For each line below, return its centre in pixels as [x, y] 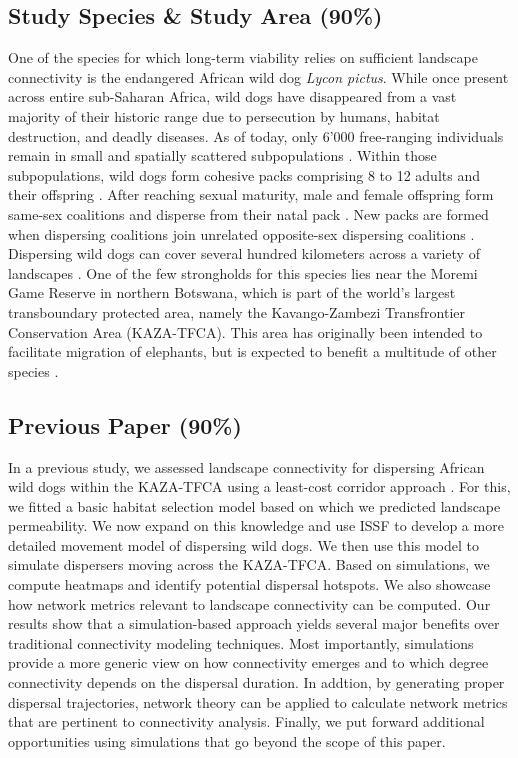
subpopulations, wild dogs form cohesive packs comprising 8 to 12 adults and [244, 174]
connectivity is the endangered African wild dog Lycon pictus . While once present [258, 76]
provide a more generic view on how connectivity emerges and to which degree [248, 662]
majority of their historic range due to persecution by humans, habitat [224, 115]
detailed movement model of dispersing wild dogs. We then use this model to [243, 544]
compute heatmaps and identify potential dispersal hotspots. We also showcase [249, 584]
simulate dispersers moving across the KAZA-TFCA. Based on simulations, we [249, 564]
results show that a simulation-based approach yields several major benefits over [254, 623]
